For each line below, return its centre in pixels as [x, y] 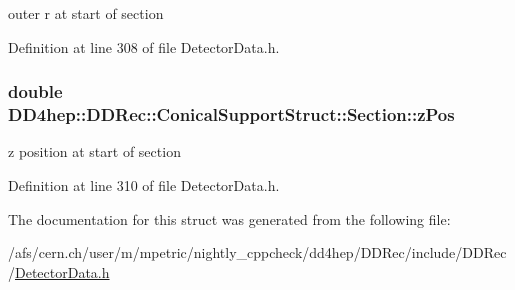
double [35, 91]
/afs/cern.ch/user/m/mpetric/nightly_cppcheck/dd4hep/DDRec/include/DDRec [257, 252]
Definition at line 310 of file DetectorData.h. [144, 184]
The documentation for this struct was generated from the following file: [229, 218]
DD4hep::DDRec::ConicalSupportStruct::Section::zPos [231, 114]
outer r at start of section [86, 13]
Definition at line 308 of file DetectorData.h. [144, 46]
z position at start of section [94, 151]
